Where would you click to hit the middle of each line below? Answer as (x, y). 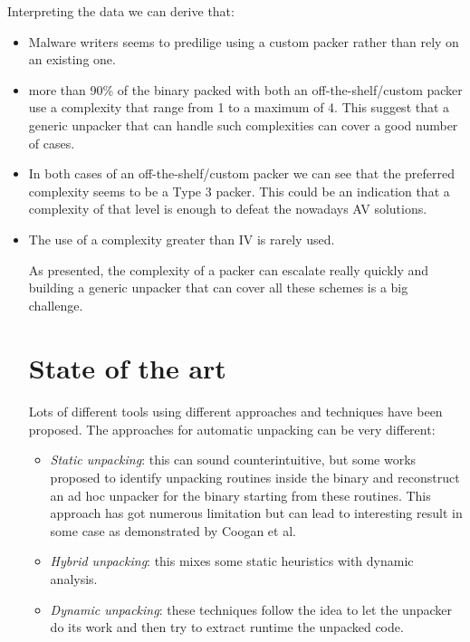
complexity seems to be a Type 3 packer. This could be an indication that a (239, 191)
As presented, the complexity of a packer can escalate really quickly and (229, 269)
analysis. (74, 579)
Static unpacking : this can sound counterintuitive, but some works (233, 460)
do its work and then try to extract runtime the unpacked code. (227, 627)
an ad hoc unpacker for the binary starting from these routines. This (240, 495)
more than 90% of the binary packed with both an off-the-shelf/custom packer (245, 89)
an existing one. (72, 59)
